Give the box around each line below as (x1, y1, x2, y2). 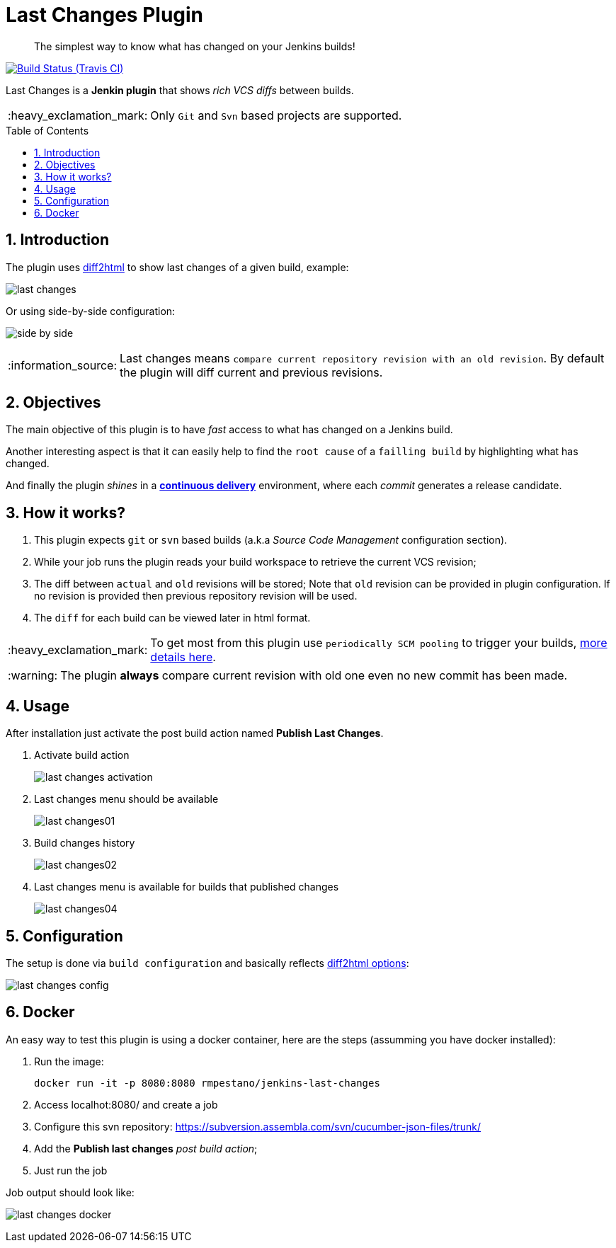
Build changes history (34, 837, 135, 849)
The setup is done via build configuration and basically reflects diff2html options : (6, 956, 409, 969)
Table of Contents (6, 124, 89, 137)
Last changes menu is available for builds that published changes (34, 881, 339, 893)
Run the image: (34, 1055, 104, 1067)
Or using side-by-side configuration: (6, 304, 176, 317)
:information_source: (8, 357, 118, 372)
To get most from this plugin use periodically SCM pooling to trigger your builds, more (150, 636, 608, 651)
